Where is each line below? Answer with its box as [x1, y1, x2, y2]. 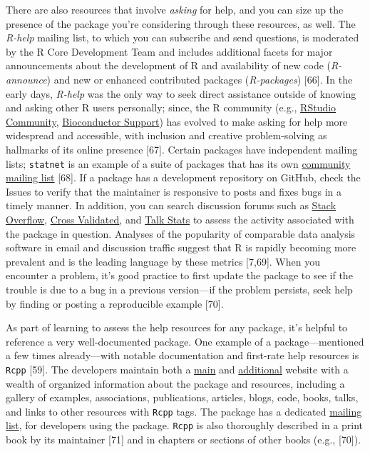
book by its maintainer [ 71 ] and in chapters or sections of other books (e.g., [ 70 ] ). [6, 432, 361, 447]
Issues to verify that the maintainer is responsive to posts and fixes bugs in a [6, 184, 342, 199]
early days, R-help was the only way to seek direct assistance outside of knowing [6, 86, 356, 101]
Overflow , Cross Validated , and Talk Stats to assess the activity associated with [6, 211, 354, 226]
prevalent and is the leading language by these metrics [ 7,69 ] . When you [6, 253, 320, 268]
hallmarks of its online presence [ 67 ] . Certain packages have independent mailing [6, 141, 358, 156]
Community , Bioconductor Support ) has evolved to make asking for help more [6, 114, 348, 129]
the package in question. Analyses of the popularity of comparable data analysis [6, 226, 356, 241]
